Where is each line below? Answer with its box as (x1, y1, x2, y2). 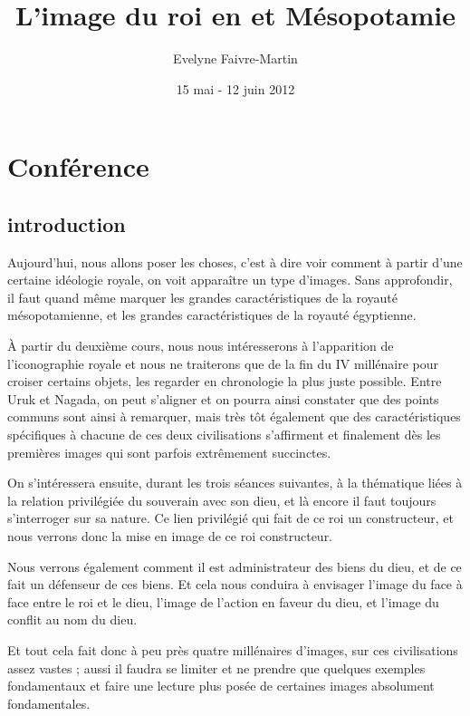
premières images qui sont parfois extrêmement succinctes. (7, 442, 331, 461)
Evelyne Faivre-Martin (173, 49, 298, 68)
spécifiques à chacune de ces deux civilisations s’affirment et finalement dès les (7, 425, 441, 444)
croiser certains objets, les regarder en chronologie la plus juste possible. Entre (7, 372, 442, 391)
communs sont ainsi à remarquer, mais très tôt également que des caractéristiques (7, 407, 461, 426)
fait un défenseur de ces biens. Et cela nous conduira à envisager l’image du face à (7, 575, 463, 594)
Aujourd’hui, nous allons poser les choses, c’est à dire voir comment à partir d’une (7, 252, 463, 271)
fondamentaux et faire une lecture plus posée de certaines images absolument (7, 676, 435, 695)
